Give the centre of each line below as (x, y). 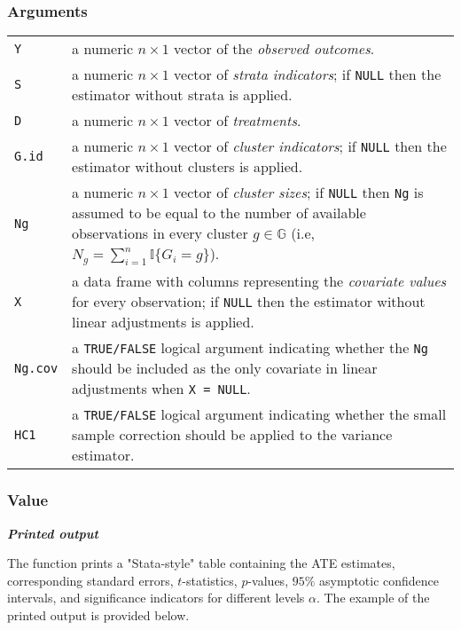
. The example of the (373, 598)
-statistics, (210, 580)
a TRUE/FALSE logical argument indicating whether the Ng (250, 348)
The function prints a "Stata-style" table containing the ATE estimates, (201, 563)
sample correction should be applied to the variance (232, 435)
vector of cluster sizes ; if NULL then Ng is (299, 193)
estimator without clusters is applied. (188, 167)
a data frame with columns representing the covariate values (259, 281)
